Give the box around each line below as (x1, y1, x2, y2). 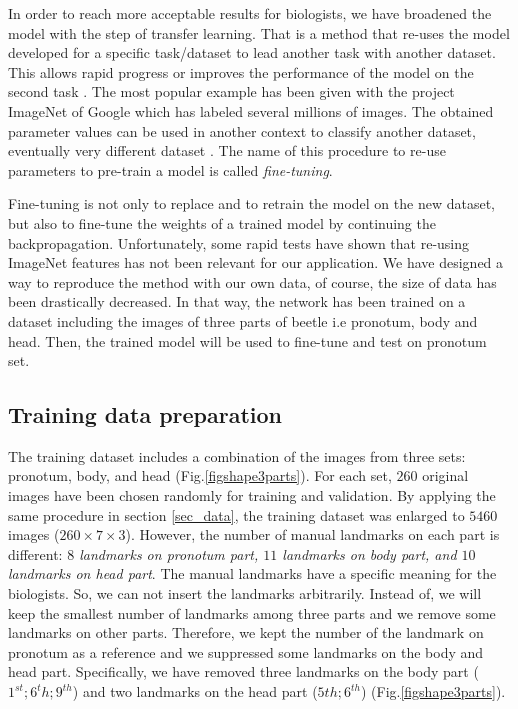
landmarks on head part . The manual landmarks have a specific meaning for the (8, 563, 497, 584)
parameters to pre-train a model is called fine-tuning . (8, 159, 333, 180)
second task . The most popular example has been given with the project (8, 81, 455, 102)
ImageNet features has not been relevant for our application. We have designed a (8, 252, 504, 273)
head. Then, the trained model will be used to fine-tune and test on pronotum (8, 330, 487, 351)
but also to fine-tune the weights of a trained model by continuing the (8, 212, 436, 233)
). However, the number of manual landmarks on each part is (125, 524, 500, 545)
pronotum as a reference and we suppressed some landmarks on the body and (8, 641, 484, 662)
